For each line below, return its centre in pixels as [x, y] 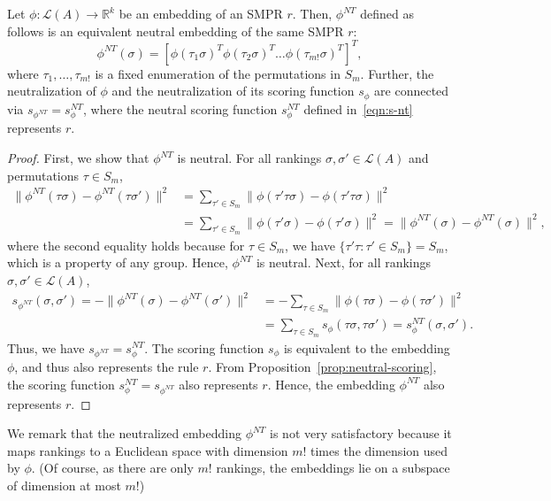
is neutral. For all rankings [249, 158]
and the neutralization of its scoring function [233, 91]
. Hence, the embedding [331, 384]
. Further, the [397, 73]
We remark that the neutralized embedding [124, 433]
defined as [387, 13]
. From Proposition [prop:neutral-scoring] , [322, 367]
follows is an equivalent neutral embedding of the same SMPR [176, 31]
